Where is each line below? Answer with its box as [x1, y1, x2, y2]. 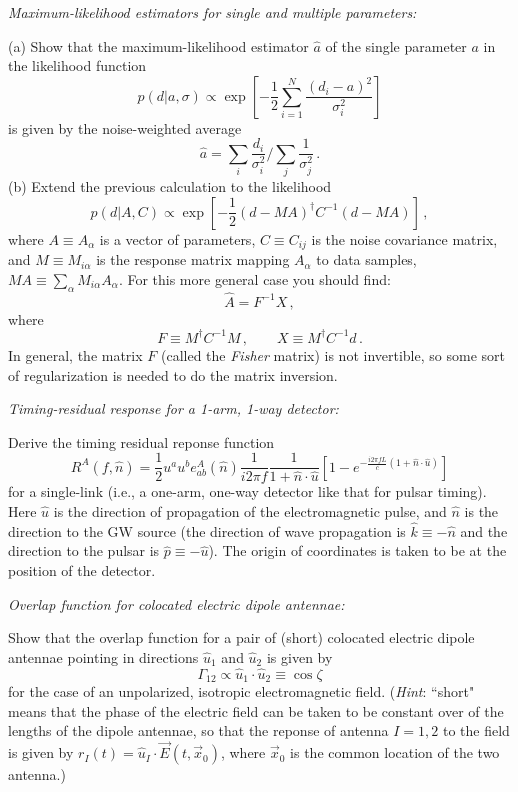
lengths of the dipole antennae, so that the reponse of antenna [8, 720, 389, 741]
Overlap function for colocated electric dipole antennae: [8, 593, 345, 614]
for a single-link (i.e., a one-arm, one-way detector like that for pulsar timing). [8, 481, 487, 502]
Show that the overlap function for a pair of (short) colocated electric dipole [8, 627, 475, 648]
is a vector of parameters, [99, 228, 256, 249]
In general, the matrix [8, 344, 143, 365]
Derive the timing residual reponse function [8, 431, 275, 452]
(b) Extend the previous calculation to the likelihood [8, 176, 332, 197]
